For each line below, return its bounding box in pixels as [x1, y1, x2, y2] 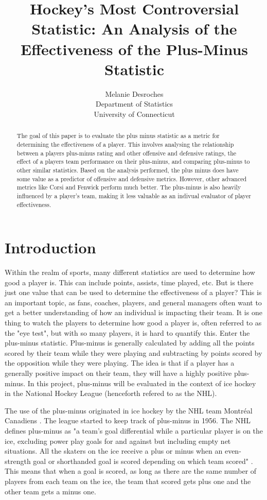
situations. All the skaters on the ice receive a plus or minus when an [5, 445, 223, 456]
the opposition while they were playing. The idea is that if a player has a [5, 357, 235, 368]
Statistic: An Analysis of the [31, 18, 237, 39]
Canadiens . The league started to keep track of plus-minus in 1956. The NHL [5, 415, 251, 426]
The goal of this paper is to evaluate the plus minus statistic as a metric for [16, 131, 220, 140]
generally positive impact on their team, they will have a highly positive [5, 368, 232, 378]
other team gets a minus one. [5, 486, 96, 496]
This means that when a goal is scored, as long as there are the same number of [5, 465, 257, 476]
